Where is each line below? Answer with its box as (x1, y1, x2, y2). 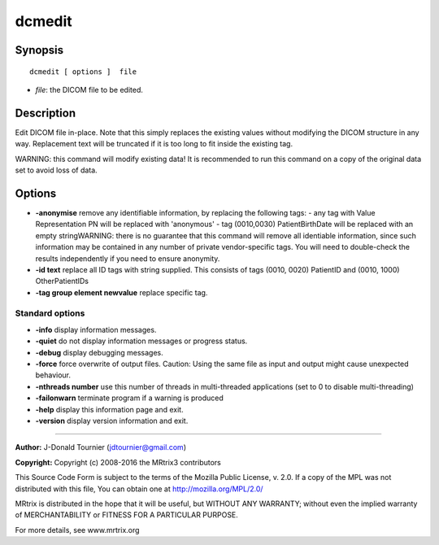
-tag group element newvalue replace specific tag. (35, 287, 208, 297)
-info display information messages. (35, 325, 157, 334)
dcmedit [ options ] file (29, 67, 137, 76)
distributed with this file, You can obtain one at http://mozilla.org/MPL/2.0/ (15, 484, 263, 494)
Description (15, 106, 76, 120)
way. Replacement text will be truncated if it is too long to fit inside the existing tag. (15, 139, 293, 149)
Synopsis (15, 43, 64, 57)
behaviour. (35, 370, 72, 380)
